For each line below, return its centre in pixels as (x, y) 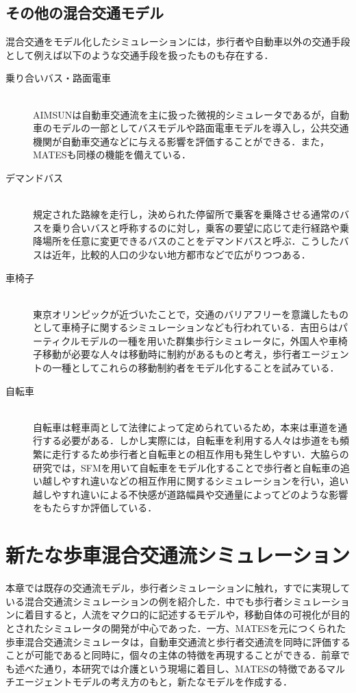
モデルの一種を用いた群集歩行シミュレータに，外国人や (204, 340)
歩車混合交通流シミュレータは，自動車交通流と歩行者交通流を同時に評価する (178, 641)
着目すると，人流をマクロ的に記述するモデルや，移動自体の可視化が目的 (187, 615)
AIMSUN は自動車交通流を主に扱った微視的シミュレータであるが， (181, 114)
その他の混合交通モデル (85, 13)
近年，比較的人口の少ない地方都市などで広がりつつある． (181, 254)
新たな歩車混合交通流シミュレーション (178, 555)
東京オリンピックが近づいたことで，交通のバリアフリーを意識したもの (191, 314)
